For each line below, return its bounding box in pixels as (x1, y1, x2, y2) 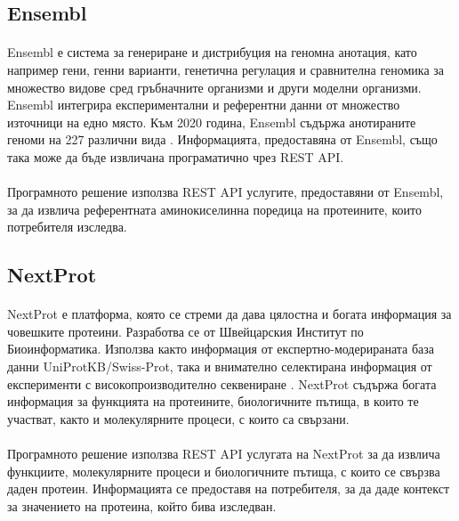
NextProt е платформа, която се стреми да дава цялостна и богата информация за (7, 305, 452, 323)
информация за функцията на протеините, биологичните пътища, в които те (7, 392, 419, 411)
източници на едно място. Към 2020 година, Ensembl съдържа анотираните (7, 112, 416, 131)
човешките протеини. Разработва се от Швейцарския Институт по (7, 322, 364, 340)
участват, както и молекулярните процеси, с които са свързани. (7, 409, 350, 427)
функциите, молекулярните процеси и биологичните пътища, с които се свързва (7, 461, 440, 480)
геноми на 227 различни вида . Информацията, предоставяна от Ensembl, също (7, 130, 438, 149)
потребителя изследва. (7, 217, 127, 236)
